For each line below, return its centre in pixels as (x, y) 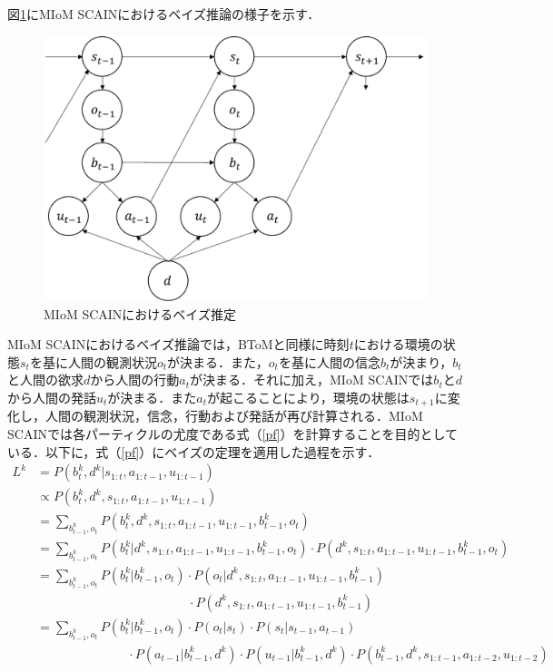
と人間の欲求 (45, 380)
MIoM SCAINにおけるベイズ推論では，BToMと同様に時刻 (178, 344)
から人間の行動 (135, 380)
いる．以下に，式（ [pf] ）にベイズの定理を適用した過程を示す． (194, 451)
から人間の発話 (52, 397)
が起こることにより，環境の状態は (308, 397)
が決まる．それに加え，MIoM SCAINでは (312, 380)
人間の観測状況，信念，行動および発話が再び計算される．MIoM (234, 416)
